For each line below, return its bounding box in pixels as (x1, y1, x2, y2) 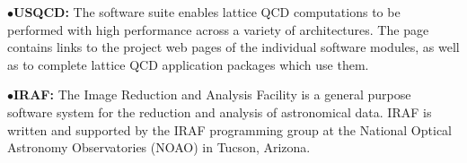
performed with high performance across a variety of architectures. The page (7, 20, 429, 39)
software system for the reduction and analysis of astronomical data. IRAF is (7, 102, 432, 121)
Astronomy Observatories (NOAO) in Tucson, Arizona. (7, 138, 311, 157)
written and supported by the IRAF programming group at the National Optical (7, 120, 452, 139)
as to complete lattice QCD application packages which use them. (7, 55, 369, 73)
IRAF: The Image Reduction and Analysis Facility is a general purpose (13, 85, 411, 104)
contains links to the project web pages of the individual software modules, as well (7, 38, 460, 56)
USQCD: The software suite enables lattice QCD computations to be (13, 3, 401, 21)
